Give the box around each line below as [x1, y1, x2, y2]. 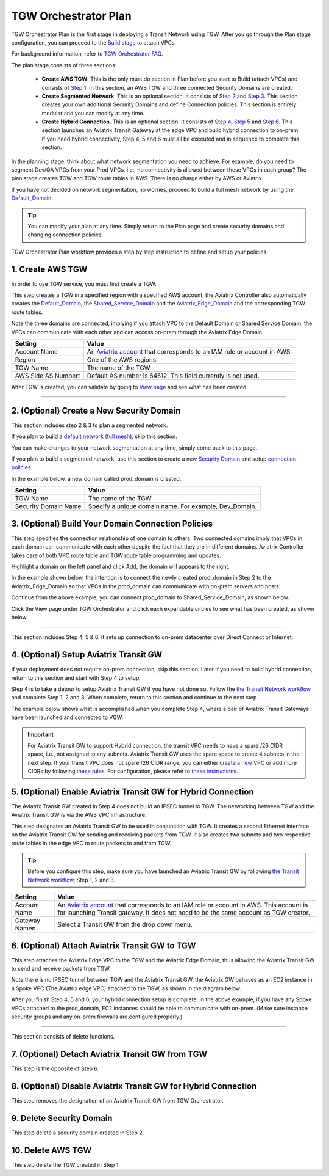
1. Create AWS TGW [11, 264, 88, 274]
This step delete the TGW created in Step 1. [11, 1161, 120, 1168]
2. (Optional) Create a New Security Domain [11, 405, 181, 415]
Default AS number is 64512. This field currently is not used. [87, 371, 260, 380]
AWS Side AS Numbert [15, 371, 80, 380]
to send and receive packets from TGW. [11, 965, 111, 973]
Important [27, 731, 54, 738]
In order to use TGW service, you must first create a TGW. [11, 280, 157, 287]
